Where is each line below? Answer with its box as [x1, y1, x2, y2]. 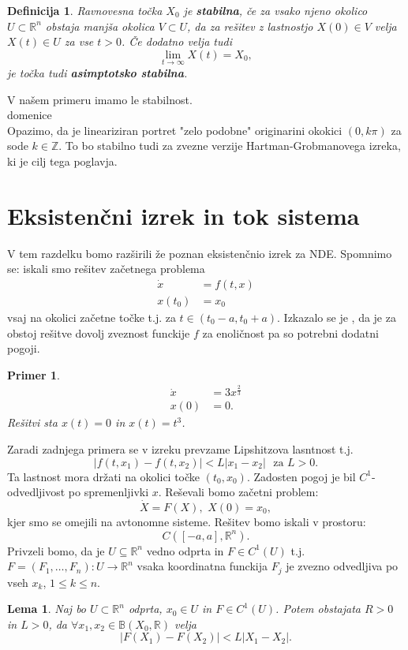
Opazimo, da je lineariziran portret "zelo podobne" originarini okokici [7, 121, 342, 138]
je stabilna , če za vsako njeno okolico [183, 2, 368, 18]
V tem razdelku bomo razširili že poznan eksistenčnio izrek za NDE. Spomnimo [7, 245, 392, 261]
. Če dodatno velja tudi [122, 33, 232, 50]
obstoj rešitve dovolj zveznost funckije [7, 324, 190, 341]
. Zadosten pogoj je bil [246, 468, 356, 484]
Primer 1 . [7, 366, 60, 383]
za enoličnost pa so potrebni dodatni [202, 324, 379, 341]
